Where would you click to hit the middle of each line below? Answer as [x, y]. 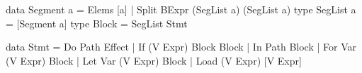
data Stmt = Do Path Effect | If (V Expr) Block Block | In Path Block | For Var [181, 47]
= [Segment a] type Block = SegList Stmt [97, 23]
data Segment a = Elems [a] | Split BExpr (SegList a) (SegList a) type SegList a [181, 9]
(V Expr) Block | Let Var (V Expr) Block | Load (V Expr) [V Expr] [154, 60]
